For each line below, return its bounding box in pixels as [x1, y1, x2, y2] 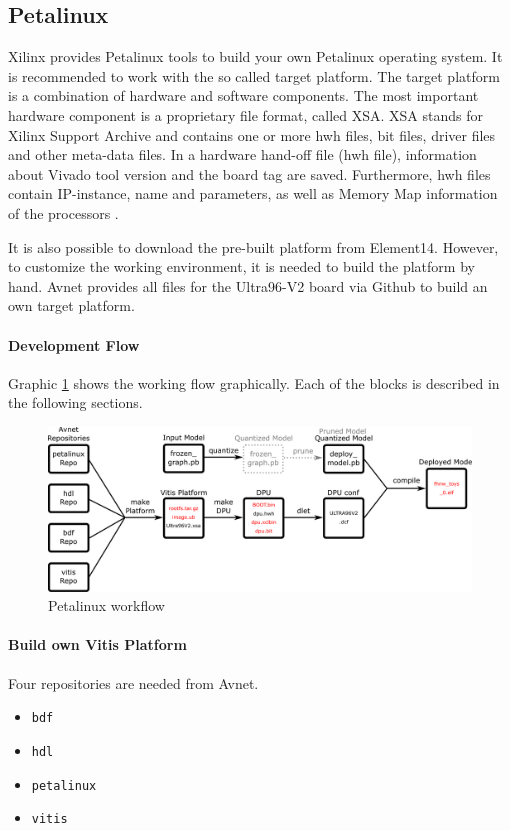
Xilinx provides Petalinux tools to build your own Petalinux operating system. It [8, 46, 503, 67]
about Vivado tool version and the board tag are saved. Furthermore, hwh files [8, 163, 491, 184]
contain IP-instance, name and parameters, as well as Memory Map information [8, 183, 498, 204]
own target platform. [8, 295, 135, 316]
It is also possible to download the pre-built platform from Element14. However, [8, 236, 499, 257]
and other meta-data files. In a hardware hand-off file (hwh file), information [8, 144, 477, 165]
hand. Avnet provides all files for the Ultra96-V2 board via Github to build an [8, 275, 488, 296]
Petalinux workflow [48, 595, 165, 616]
